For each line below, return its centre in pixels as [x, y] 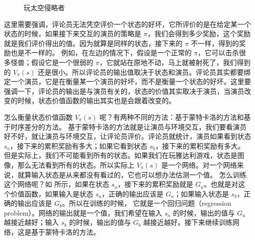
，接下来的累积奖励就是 [155, 184]
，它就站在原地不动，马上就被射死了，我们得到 [175, 62]
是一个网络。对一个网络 [199, 164]
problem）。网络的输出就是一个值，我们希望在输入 [83, 212]
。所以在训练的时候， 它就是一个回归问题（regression [147, 203]
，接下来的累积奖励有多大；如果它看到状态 [79, 145]
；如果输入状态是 [201, 193]
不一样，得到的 [215, 43]
